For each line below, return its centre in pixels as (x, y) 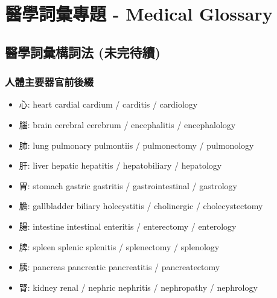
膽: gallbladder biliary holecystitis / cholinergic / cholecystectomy (141, 206)
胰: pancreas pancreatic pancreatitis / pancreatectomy (119, 267)
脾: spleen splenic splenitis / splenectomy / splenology (119, 246)
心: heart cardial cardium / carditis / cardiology (108, 104)
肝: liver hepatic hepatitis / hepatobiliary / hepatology (120, 165)
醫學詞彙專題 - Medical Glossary (139, 14)
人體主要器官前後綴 (49, 82)
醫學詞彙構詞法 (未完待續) (83, 52)
